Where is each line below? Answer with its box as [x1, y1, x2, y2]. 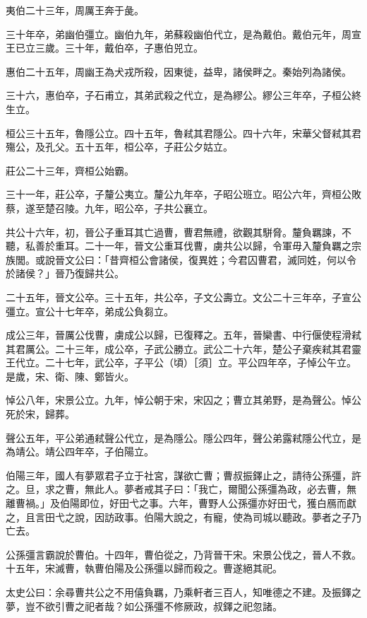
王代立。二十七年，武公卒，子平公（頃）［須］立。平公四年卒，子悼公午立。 [6, 355, 356, 370]
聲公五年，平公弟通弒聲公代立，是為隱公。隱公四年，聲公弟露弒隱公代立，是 [6, 430, 361, 445]
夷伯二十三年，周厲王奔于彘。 [6, 3, 144, 17]
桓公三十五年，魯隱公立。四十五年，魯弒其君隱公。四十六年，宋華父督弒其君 [6, 125, 361, 140]
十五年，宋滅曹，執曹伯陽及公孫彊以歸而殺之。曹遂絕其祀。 [6, 561, 282, 576]
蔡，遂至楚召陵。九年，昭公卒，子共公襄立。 [6, 200, 213, 215]
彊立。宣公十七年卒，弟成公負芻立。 [6, 303, 174, 318]
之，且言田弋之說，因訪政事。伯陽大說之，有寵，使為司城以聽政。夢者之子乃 [6, 509, 361, 524]
